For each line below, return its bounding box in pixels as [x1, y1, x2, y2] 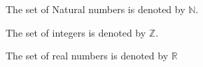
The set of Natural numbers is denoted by [6, 2, 185, 16]
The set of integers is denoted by [6, 25, 146, 39]
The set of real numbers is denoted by [6, 48, 169, 63]
